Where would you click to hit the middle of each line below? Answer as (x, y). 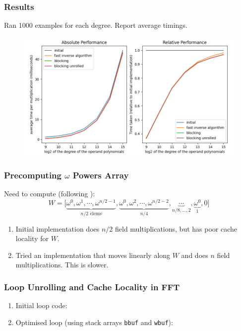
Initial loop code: (41, 305)
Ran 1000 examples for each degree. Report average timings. (96, 25)
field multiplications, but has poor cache (176, 228)
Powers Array (101, 175)
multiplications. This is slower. (62, 265)
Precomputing (33, 175)
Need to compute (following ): (50, 194)
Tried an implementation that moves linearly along (93, 255)
